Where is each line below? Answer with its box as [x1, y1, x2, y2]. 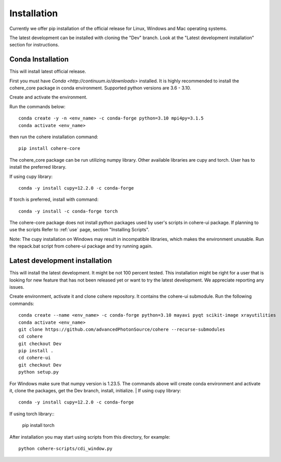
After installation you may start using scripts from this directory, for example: [9, 434, 171, 440]
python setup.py [18, 369, 59, 375]
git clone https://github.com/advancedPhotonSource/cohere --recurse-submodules [18, 326, 226, 332]
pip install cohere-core [18, 145, 80, 151]
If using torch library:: [9, 411, 54, 417]
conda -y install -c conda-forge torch [18, 208, 118, 214]
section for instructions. [9, 42, 60, 48]
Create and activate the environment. [9, 94, 88, 100]
